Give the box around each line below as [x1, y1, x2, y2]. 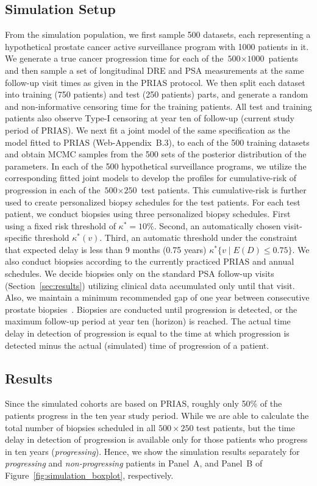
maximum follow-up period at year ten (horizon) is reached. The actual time [5, 315, 291, 327]
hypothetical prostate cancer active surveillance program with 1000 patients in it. [5, 40, 309, 52]
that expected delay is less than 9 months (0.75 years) [5, 243, 207, 256]
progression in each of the [5, 183, 101, 196]
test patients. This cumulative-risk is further [141, 183, 307, 196]
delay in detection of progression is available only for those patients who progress [5, 433, 308, 446]
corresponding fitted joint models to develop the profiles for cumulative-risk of [5, 171, 297, 184]
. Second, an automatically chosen [154, 219, 281, 232]
